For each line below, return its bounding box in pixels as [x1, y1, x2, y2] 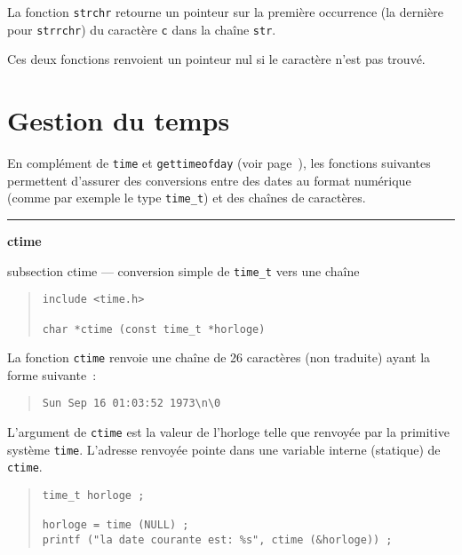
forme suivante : [7, 365, 97, 384]
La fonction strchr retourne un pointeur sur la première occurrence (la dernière [7, 3, 443, 20]
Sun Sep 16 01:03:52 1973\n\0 [42, 397, 221, 410]
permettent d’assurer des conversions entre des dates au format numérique [7, 170, 411, 189]
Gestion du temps [7, 102, 230, 139]
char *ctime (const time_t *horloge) [42, 322, 266, 336]
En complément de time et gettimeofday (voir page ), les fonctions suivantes [7, 154, 431, 172]
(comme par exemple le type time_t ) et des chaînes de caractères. [7, 188, 366, 207]
